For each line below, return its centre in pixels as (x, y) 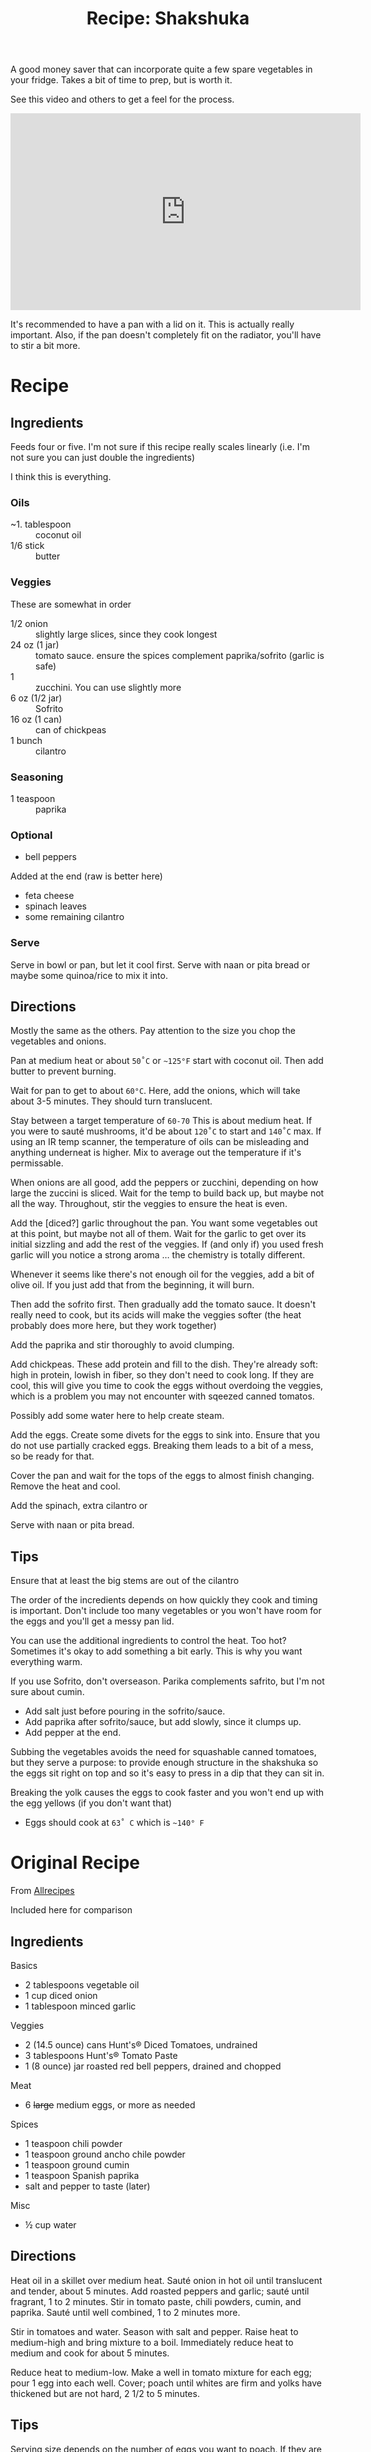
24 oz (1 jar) (35, 644)
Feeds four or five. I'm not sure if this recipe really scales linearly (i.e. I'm (160, 447)
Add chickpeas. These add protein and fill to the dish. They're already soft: (164, 1364)
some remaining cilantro (74, 917)
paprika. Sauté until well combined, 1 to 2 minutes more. (125, 2312)
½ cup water (50, 2225)
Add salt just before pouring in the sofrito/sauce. (125, 1711)
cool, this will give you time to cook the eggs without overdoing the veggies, (167, 1386)
